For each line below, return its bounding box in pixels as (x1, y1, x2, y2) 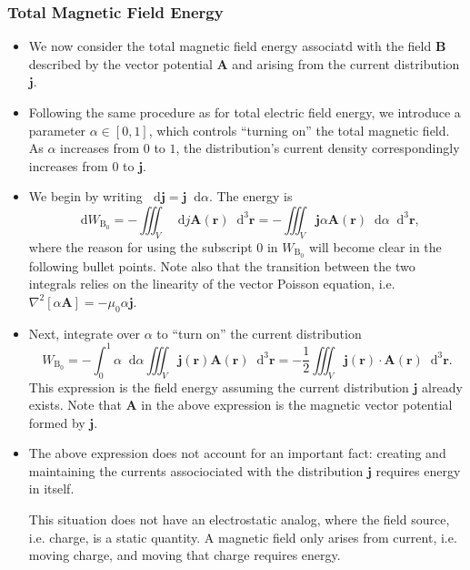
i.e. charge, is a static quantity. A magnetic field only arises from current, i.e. (28, 527, 457, 546)
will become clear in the (308, 237, 442, 256)
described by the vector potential (28, 54, 213, 73)
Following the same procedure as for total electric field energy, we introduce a (28, 103, 461, 121)
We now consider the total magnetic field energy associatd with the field (28, 36, 432, 56)
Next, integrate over (28, 323, 140, 342)
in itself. (28, 479, 75, 498)
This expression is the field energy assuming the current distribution (28, 377, 409, 396)
